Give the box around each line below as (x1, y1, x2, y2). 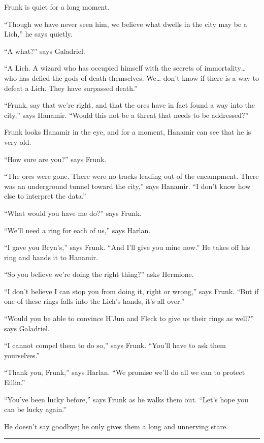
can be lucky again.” (4, 404, 67, 415)
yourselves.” (4, 350, 40, 360)
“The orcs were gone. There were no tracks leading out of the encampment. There (4, 171, 259, 181)
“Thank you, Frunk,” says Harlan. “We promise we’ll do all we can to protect (4, 367, 245, 377)
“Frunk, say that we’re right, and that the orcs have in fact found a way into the (4, 100, 255, 110)
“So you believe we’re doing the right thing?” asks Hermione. (4, 269, 194, 279)
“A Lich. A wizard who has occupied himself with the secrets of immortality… (4, 62, 246, 73)
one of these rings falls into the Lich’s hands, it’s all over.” (4, 296, 184, 306)
